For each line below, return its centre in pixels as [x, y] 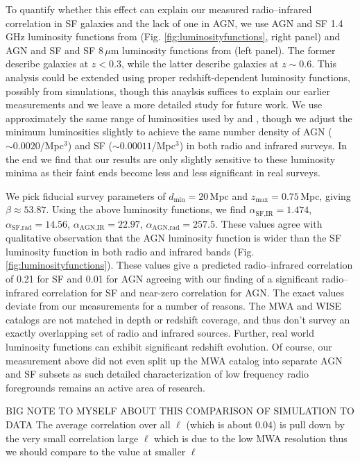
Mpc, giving [326, 195]
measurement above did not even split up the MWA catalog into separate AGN [174, 360]
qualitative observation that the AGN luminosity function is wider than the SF [174, 238]
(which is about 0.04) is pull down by [265, 424]
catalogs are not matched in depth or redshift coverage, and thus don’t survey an [178, 319]
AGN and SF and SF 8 [54, 50]
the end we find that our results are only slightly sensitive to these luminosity [171, 159]
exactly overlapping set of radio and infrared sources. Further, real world [160, 333]
